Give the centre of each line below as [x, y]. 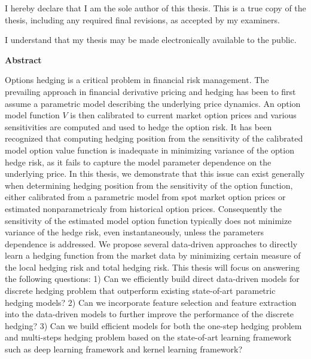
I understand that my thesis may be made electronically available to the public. [151, 40]
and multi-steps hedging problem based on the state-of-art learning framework [148, 337]
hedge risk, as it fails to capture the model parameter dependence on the [138, 162]
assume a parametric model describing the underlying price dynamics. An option [153, 103]
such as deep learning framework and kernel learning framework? [124, 349]
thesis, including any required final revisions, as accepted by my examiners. [142, 19]
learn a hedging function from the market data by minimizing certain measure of [153, 255]
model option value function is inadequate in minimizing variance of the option [150, 150]
